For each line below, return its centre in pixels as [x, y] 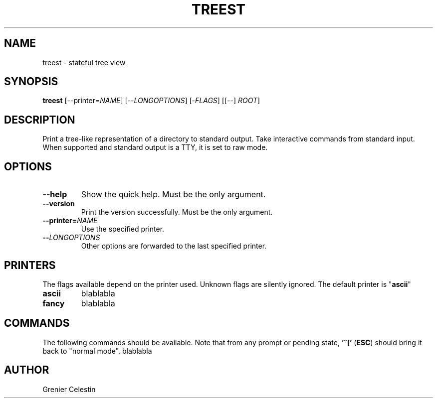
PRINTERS [30, 265]
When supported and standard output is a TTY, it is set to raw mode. [155, 147]
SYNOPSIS [31, 82]
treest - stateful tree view [84, 62]
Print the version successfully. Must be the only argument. [177, 212]
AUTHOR [27, 370]
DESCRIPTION [40, 120]
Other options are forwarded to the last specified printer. [174, 246]
